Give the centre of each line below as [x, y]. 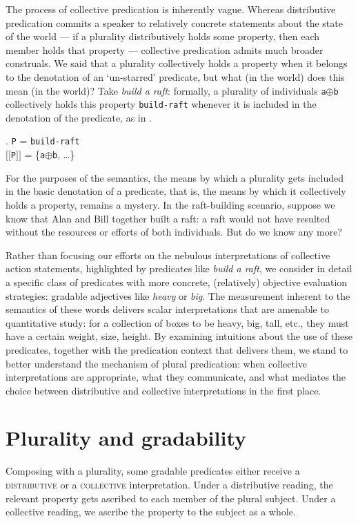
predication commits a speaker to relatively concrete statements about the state [174, 22]
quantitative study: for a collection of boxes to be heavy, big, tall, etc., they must [177, 322]
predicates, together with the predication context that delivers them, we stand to [177, 349]
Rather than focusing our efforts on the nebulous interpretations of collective [168, 255]
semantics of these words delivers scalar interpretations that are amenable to [167, 309]
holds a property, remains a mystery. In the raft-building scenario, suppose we [170, 204]
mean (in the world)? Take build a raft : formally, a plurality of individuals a [166, 90]
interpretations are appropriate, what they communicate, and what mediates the [176, 377]
